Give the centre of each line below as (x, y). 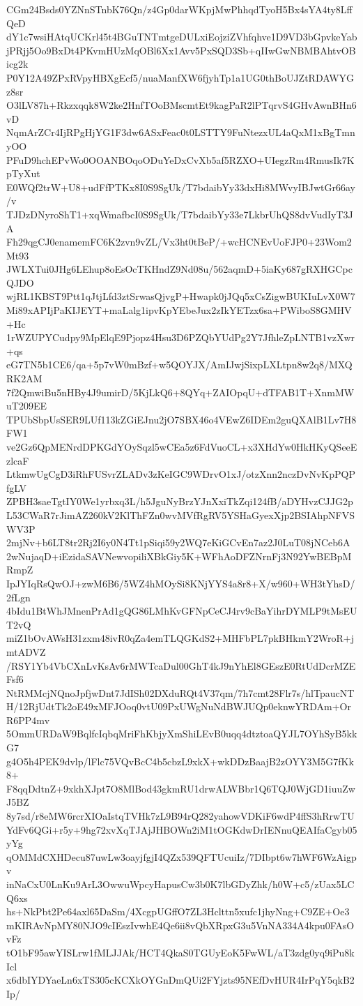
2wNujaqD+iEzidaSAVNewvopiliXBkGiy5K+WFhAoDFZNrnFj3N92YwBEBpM (179, 556)
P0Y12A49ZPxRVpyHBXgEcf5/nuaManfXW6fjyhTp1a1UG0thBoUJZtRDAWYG (180, 77)
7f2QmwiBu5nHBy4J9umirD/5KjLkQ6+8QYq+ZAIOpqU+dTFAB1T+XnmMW (180, 392)
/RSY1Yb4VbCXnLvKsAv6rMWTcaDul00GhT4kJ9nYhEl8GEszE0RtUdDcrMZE (181, 665)
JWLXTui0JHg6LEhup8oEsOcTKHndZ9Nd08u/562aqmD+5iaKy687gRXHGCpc (179, 269)
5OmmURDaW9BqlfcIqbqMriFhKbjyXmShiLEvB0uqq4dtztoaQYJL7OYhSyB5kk (182, 734)
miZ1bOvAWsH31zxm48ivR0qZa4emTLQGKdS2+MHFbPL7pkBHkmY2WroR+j (180, 638)
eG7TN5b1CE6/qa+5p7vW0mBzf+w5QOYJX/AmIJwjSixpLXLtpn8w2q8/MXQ (179, 365)
